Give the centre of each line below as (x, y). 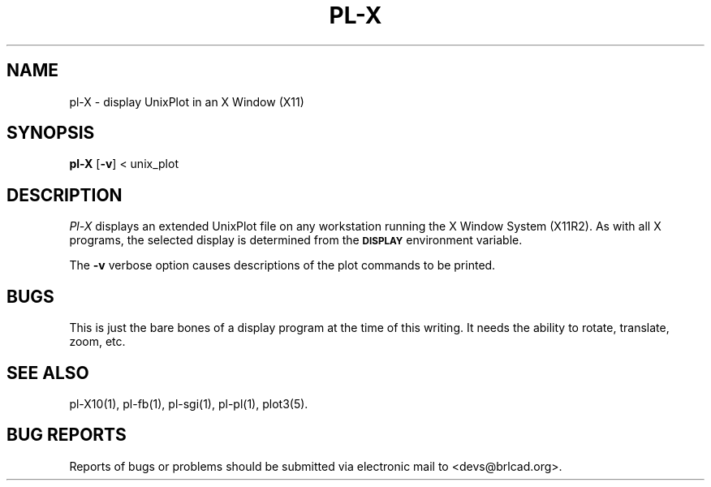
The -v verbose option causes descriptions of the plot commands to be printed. (282, 265)
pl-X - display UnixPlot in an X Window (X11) (187, 101)
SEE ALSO (48, 373)
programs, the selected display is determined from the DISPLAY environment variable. (296, 240)
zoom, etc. (97, 342)
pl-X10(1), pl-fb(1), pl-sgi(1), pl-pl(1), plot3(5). (189, 403)
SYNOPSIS (51, 133)
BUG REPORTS (67, 435)
